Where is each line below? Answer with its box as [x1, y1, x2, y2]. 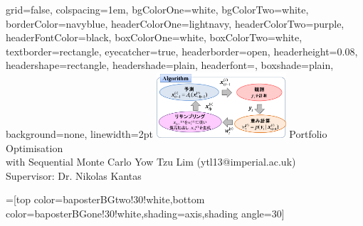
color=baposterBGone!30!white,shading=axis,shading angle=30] [6, 205, 285, 220]
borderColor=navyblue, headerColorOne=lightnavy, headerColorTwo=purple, [6, 16, 344, 31]
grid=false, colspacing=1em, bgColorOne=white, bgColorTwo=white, [6, 2, 309, 16]
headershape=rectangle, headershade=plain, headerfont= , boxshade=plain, [6, 58, 334, 72]
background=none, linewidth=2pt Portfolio [6, 126, 327, 141]
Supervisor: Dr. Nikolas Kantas [6, 168, 142, 183]
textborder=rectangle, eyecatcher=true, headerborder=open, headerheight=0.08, [6, 43, 358, 58]
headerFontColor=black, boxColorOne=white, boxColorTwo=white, [6, 30, 302, 45]
